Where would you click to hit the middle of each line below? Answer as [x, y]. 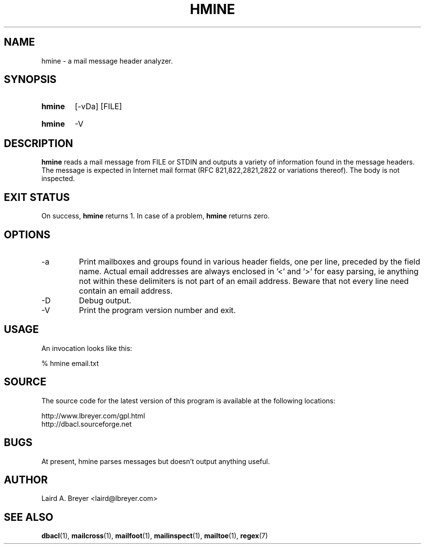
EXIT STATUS [37, 197]
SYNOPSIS [30, 80]
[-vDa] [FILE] [98, 107]
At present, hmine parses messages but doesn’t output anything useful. [156, 461]
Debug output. [105, 300]
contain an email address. [126, 291]
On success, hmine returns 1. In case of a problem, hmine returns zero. [155, 216]
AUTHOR [26, 480]
